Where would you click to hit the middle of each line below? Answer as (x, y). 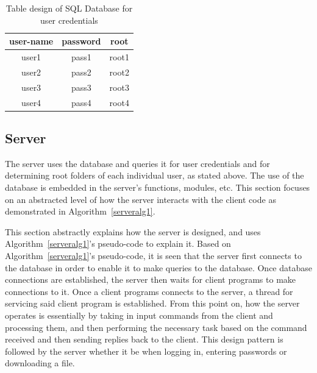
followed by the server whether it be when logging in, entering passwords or (146, 351)
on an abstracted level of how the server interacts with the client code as (141, 199)
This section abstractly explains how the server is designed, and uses (133, 231)
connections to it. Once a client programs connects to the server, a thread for (149, 291)
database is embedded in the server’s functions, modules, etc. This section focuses (158, 187)
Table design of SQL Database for (69, 8)
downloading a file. (40, 363)
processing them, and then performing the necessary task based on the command (156, 327)
